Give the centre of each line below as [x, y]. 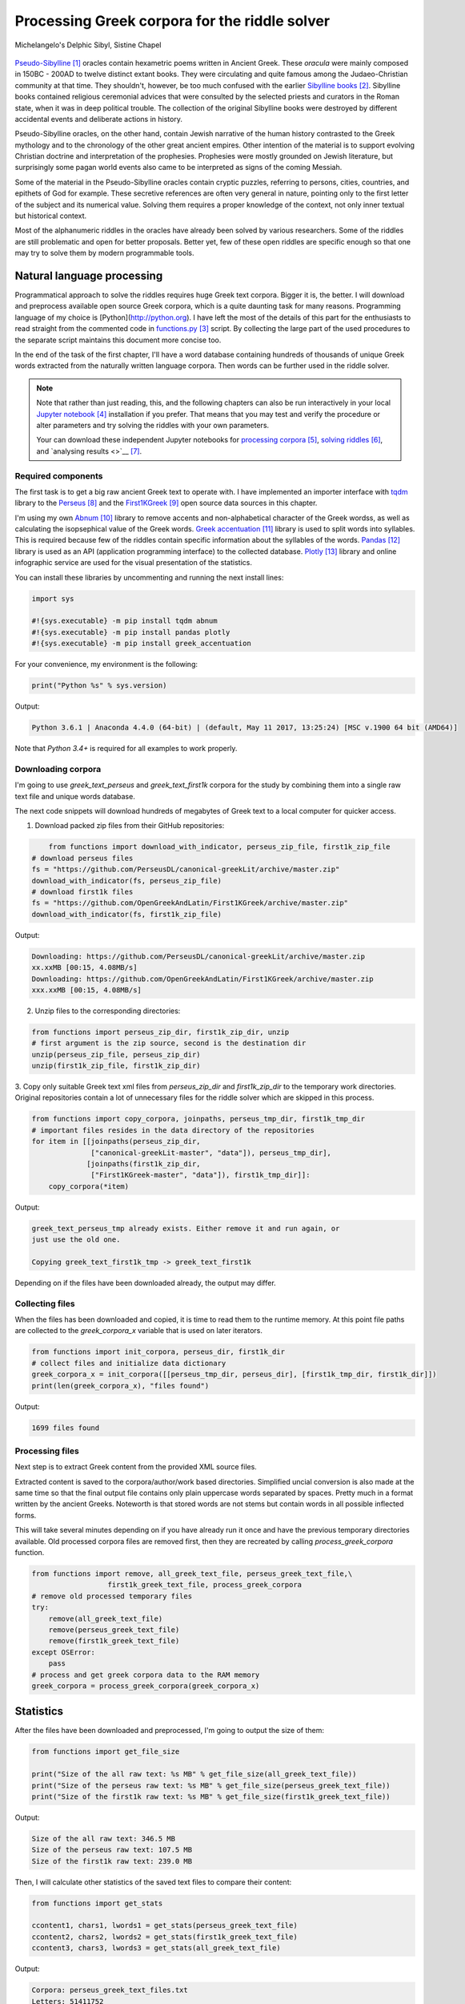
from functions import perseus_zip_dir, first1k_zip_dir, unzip [160, 1032]
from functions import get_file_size [106, 1752]
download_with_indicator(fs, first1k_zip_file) [126, 914]
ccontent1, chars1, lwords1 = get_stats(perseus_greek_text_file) [164, 1925]
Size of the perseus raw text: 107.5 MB [112, 1850]
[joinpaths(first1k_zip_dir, [144, 1164]
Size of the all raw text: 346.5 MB [104, 1838]
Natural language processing [89, 276]
